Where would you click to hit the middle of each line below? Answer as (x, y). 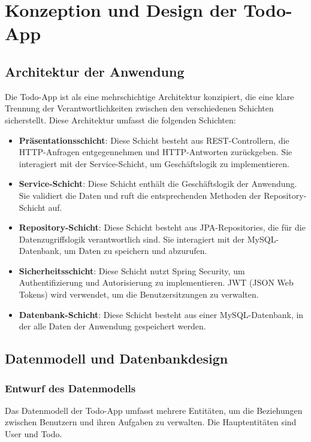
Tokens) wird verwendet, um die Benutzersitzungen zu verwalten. (139, 294)
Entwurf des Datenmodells (70, 388)
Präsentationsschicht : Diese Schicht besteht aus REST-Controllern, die (154, 140)
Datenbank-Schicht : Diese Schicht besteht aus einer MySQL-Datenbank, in (161, 314)
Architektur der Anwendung (95, 71)
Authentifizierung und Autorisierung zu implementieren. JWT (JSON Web (156, 282)
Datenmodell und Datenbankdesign (117, 358)
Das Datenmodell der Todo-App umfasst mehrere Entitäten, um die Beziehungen (154, 410)
